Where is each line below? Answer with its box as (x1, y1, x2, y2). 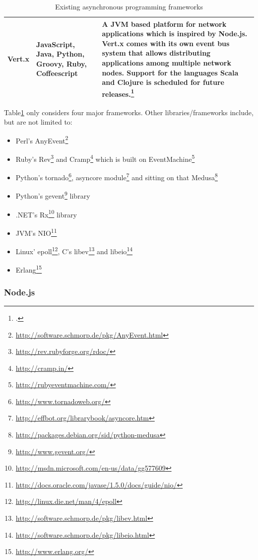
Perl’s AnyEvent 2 (15, 134, 68, 145)
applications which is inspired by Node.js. (102, 28, 248, 39)
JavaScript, (36, 39, 75, 49)
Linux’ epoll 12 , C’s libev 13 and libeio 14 (15, 245, 133, 256)
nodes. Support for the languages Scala (102, 67, 239, 77)
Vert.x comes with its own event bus (102, 38, 230, 48)
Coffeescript (36, 68, 78, 78)
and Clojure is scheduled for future (102, 77, 224, 87)
